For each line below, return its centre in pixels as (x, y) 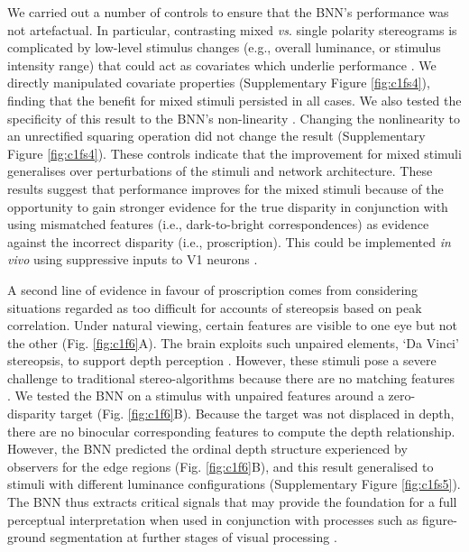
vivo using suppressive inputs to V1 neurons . (133, 259)
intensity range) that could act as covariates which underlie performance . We (222, 64)
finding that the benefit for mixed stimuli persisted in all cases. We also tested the (234, 100)
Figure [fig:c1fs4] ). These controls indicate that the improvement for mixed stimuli (234, 153)
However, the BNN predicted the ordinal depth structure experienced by (207, 449)
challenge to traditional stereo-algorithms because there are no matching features (231, 377)
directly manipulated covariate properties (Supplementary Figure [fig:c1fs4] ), (219, 83)
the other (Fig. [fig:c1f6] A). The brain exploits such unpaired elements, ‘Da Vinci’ (233, 342)
